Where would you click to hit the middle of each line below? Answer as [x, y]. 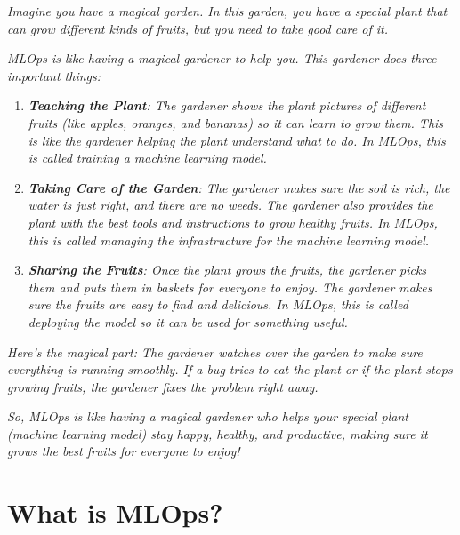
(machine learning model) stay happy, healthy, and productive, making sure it [218, 433]
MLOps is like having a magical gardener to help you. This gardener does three [222, 58]
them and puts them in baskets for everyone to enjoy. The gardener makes [230, 287]
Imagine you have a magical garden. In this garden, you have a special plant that [227, 11]
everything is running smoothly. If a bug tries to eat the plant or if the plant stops [230, 369]
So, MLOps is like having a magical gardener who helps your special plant [208, 416]
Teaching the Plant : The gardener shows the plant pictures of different [227, 105]
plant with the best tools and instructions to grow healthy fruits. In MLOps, [233, 222]
